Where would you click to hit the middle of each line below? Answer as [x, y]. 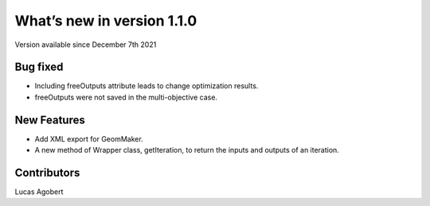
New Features [50, 120]
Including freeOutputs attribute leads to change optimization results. [147, 86]
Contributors [47, 172]
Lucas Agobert [39, 192]
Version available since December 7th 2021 [86, 45]
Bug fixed [39, 67]
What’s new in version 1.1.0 [106, 21]
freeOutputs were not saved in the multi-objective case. [126, 97]
